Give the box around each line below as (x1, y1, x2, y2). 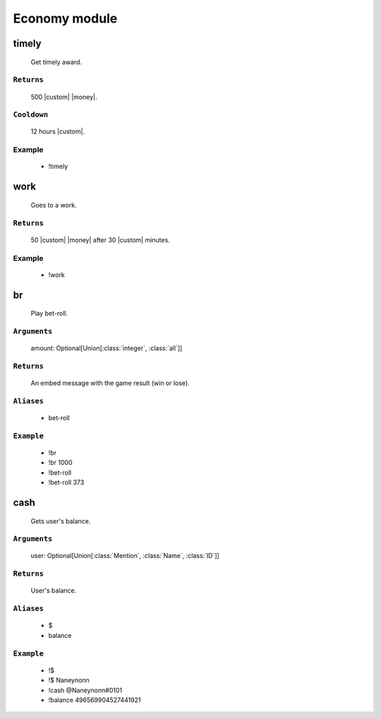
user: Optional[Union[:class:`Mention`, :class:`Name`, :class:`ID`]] (30, 552, 220, 560)
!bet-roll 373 (48, 478, 85, 487)
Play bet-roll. (30, 309, 68, 318)
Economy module (13, 11, 118, 26)
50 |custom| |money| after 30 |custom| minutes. (30, 235, 171, 244)
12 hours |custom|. (30, 127, 85, 136)
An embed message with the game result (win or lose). (30, 379, 190, 388)
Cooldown (13, 110, 49, 119)
